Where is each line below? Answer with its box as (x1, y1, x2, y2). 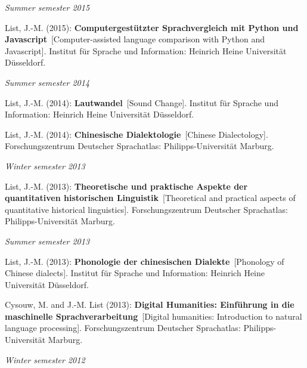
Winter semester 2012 (5, 353, 85, 366)
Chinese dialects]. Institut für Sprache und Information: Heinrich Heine (5, 267, 265, 279)
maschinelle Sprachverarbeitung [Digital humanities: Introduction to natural (5, 310, 302, 322)
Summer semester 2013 (5, 234, 90, 247)
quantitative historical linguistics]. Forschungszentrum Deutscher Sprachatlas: (5, 203, 288, 215)
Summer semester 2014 (5, 76, 90, 88)
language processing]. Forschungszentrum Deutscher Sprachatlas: (5, 321, 241, 334)
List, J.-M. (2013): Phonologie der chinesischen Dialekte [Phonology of (5, 255, 284, 267)
